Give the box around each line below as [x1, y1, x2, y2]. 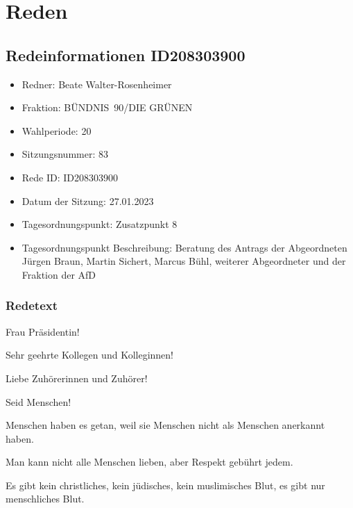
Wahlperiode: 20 [21, 123, 92, 138]
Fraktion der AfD [21, 267, 96, 281]
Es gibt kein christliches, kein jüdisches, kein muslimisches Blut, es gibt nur [6, 477, 325, 492]
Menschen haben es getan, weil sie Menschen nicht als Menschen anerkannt [6, 418, 325, 432]
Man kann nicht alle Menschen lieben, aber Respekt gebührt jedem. [6, 454, 293, 469]
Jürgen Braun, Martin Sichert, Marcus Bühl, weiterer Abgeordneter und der [21, 254, 346, 268]
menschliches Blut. [6, 491, 85, 506]
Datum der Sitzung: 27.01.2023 [21, 193, 154, 208]
